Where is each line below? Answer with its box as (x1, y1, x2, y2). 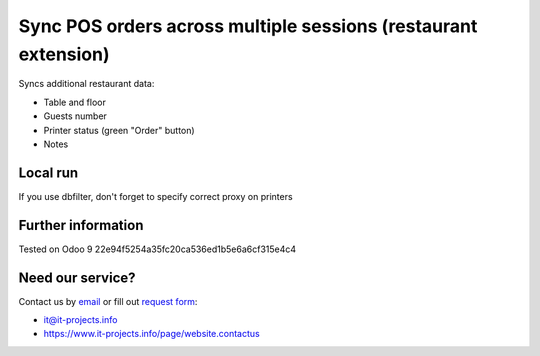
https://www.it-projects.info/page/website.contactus (43, 328, 260, 340)
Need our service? (18, 269, 136, 286)
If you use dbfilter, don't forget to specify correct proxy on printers (18, 190, 294, 202)
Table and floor (43, 96, 107, 108)
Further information (18, 216, 144, 234)
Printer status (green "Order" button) (43, 124, 195, 136)
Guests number (43, 110, 107, 122)
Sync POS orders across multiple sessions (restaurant (18, 15, 478, 37)
